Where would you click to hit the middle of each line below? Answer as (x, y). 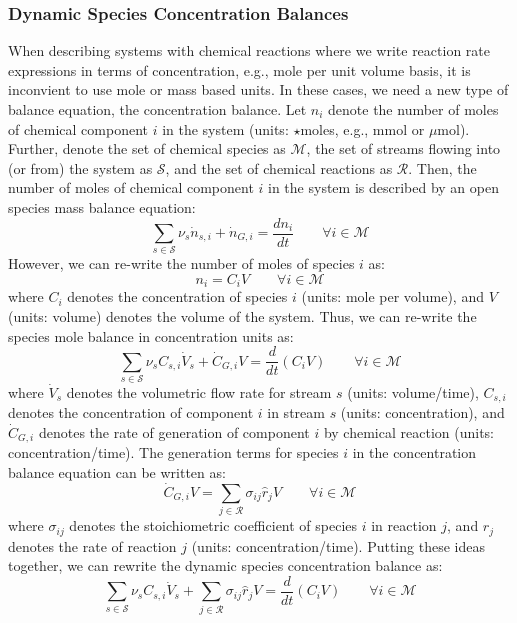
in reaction (404, 525)
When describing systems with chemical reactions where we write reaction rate (249, 50)
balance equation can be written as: (117, 472)
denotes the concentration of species (177, 296)
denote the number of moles (413, 109)
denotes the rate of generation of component (174, 432)
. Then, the (442, 167)
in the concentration (414, 452)
